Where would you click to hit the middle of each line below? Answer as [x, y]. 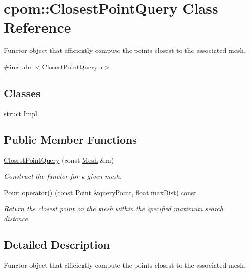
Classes [22, 93]
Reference [38, 27]
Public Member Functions [70, 139]
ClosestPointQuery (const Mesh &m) [59, 160]
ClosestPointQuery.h [72, 66]
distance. [17, 218]
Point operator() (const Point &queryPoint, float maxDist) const [100, 192]
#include [17, 66]
